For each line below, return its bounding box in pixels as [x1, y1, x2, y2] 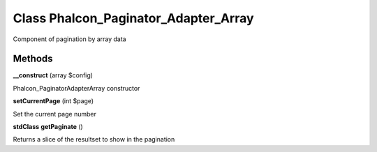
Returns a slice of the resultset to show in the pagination [13, 135, 175, 144]
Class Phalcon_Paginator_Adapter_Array [13, 10, 254, 26]
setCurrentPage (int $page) [13, 97, 94, 105]
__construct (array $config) [13, 71, 94, 79]
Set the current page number [13, 109, 97, 118]
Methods [13, 53, 53, 65]
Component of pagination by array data [13, 35, 126, 43]
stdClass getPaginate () [13, 123, 83, 131]
